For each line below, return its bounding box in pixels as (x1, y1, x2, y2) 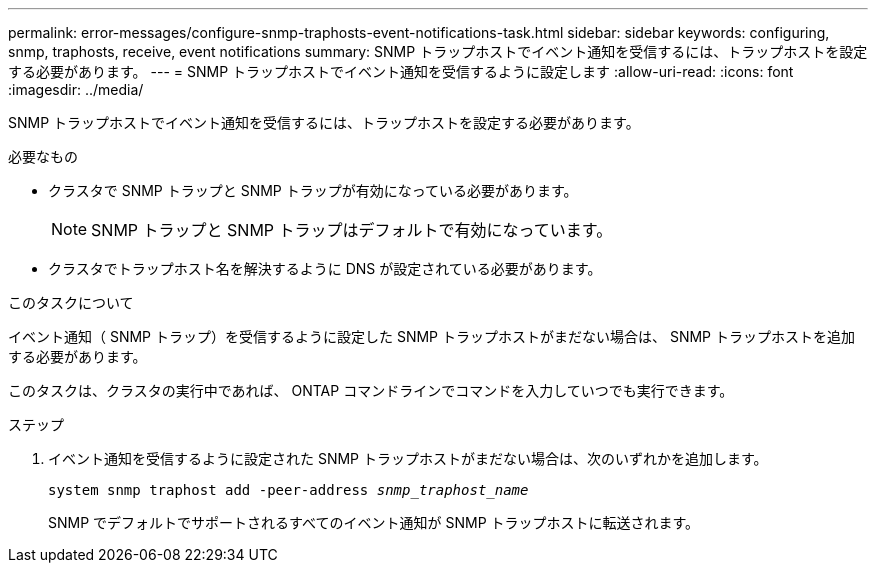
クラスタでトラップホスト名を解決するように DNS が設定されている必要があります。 (48, 260, 602, 277)
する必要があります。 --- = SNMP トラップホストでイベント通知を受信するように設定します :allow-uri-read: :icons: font (8, 63, 794, 80)
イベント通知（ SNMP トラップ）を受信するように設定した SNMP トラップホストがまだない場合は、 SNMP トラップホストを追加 (8, 328, 855, 345)
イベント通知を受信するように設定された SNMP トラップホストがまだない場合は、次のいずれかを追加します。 (48, 450, 768, 467)
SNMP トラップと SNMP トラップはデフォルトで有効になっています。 (91, 220, 613, 240)
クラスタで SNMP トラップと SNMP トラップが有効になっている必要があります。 (48, 182, 578, 199)
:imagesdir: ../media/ (8, 81, 144, 98)
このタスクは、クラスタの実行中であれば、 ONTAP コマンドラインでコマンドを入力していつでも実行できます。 (8, 382, 734, 399)
